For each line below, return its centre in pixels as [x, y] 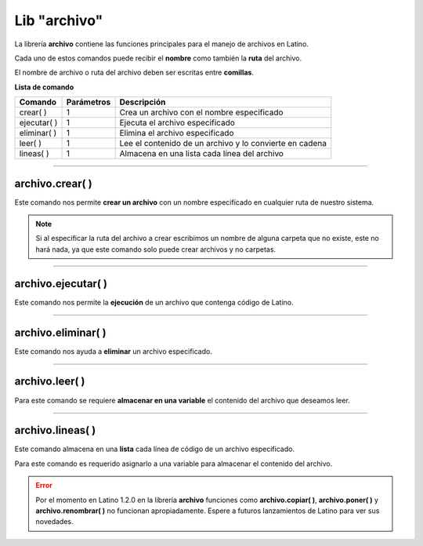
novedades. [54, 522]
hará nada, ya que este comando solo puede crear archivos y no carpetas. [156, 249]
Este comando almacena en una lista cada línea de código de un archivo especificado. [155, 449]
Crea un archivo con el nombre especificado [201, 112]
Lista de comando [44, 87]
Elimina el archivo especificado [177, 133]
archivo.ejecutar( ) [61, 284]
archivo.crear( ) [54, 183]
